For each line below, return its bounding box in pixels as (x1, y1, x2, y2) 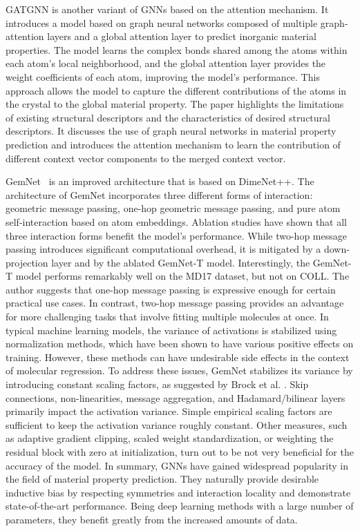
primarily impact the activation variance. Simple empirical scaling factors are (6, 404, 332, 418)
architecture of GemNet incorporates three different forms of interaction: (6, 187, 313, 202)
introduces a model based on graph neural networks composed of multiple (6, 15, 318, 30)
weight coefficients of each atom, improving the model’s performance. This (6, 69, 320, 84)
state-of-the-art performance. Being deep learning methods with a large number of (6, 499, 354, 513)
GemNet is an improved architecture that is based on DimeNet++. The (6, 174, 314, 189)
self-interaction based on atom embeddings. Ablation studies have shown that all (6, 214, 348, 229)
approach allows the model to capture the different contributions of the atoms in (6, 83, 347, 97)
